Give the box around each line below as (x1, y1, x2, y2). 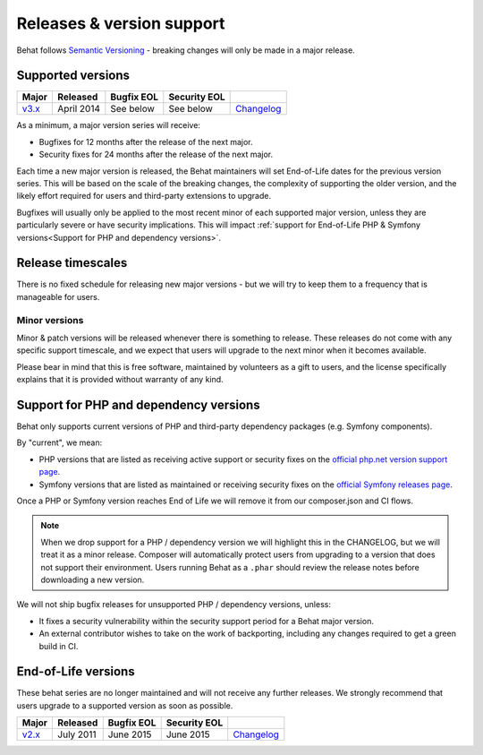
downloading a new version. (40, 574, 145, 585)
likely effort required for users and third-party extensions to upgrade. (16, 191, 272, 202)
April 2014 (57, 103, 101, 116)
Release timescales (16, 255, 128, 270)
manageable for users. (16, 291, 100, 302)
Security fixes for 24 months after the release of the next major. (38, 149, 273, 160)
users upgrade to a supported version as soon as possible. (16, 699, 233, 711)
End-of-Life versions (16, 664, 135, 680)
